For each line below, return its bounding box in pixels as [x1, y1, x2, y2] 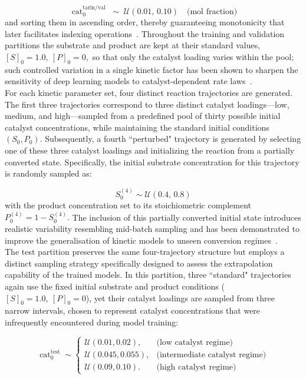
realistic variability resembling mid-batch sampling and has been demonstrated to [5, 222, 300, 234]
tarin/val [83, 5, 106, 11]
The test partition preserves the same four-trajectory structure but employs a [5, 245, 285, 258]
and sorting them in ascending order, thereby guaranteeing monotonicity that [5, 16, 285, 28]
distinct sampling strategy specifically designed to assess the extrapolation [5, 257, 273, 269]
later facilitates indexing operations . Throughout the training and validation [5, 27, 285, 39]
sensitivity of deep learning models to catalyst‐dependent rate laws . [5, 75, 252, 87]
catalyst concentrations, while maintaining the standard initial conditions [5, 121, 269, 133]
